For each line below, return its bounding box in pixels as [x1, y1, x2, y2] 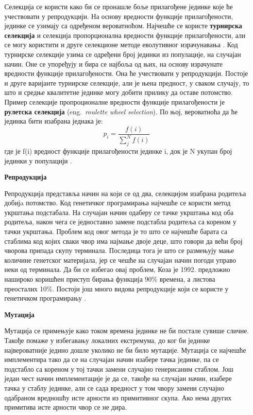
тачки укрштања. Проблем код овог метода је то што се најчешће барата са [4, 226, 227, 236]
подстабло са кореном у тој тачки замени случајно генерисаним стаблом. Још [4, 363, 234, 374]
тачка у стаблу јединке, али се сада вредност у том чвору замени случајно [4, 382, 224, 393]
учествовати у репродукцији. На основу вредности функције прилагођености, [4, 11, 233, 21]
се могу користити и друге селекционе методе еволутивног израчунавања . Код [4, 39, 238, 50]
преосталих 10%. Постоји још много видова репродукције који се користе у [4, 283, 229, 293]
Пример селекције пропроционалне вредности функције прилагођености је [4, 96, 225, 107]
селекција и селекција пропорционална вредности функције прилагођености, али [4, 30, 246, 40]
